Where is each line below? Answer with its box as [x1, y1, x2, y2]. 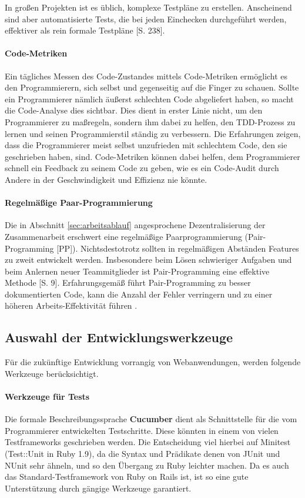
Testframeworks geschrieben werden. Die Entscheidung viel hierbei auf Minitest [5, 436, 291, 448]
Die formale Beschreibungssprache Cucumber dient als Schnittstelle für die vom [5, 413, 297, 425]
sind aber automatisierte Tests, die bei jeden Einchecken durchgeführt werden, [5, 12, 287, 25]
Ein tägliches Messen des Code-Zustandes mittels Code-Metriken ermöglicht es [5, 69, 288, 82]
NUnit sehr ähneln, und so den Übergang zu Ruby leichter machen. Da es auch [5, 459, 289, 471]
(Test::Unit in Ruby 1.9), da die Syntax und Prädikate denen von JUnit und [5, 447, 280, 460]
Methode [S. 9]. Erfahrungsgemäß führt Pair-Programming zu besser [5, 276, 251, 289]
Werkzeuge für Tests [5, 390, 90, 403]
